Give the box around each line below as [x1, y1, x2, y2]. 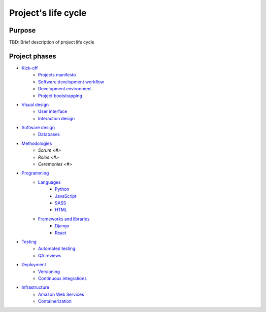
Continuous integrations [38, 275, 87, 281]
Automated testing [38, 245, 76, 251]
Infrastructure [21, 284, 49, 290]
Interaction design [38, 115, 75, 121]
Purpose [9, 26, 36, 35]
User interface [38, 108, 67, 114]
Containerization [38, 298, 72, 304]
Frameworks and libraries [38, 216, 90, 222]
